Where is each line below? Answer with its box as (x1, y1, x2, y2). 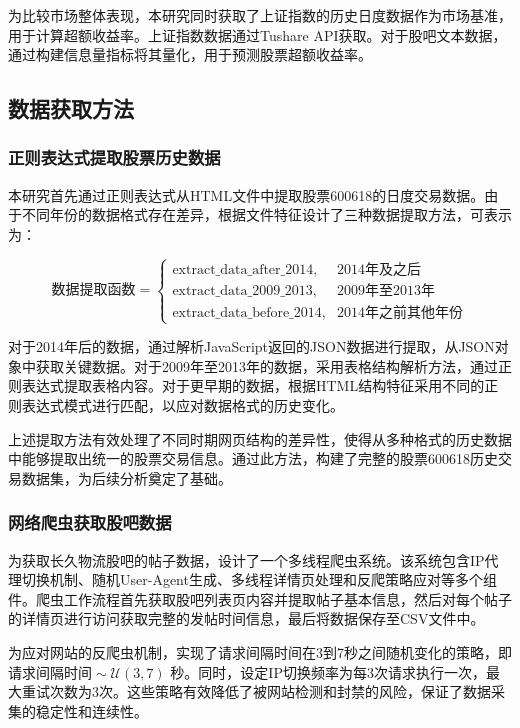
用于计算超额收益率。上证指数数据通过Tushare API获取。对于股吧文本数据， (8, 24, 507, 45)
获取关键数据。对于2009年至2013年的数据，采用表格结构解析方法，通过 (35, 355, 498, 376)
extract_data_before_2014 (172, 305, 322, 320)
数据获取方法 (8, 93, 134, 124)
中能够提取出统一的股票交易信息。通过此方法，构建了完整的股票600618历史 (8, 448, 498, 469)
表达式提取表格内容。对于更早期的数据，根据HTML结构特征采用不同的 (21, 375, 485, 396)
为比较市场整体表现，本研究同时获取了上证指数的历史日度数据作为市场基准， (8, 5, 512, 25)
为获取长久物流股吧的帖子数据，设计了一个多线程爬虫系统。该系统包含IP (8, 549, 485, 570)
